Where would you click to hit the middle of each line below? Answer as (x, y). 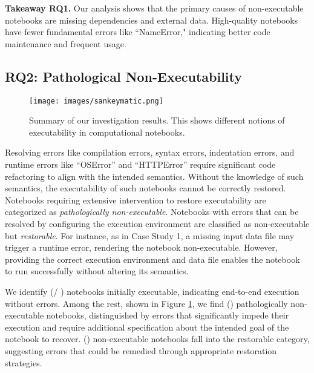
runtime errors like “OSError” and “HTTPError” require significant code (140, 164)
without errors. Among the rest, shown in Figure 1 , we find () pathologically (146, 303)
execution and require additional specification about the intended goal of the (147, 327)
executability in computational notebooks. (107, 132)
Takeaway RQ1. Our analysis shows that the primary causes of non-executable (154, 8)
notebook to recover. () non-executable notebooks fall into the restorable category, (157, 339)
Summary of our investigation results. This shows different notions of (157, 120)
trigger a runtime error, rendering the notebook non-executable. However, (141, 247)
